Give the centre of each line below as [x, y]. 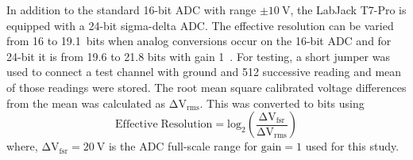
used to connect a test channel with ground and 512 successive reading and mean [204, 72]
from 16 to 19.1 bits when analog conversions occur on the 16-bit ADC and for [199, 41]
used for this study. [352, 146]
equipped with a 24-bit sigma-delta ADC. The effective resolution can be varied [200, 25]
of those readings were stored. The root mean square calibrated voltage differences [206, 87]
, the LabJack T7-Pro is [348, 10]
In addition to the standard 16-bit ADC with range [131, 10]
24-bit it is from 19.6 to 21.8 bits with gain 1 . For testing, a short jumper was [198, 56]
